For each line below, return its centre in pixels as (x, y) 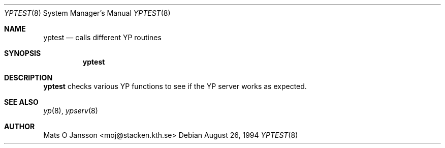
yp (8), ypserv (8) (71, 111)
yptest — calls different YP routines (102, 37)
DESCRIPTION (28, 78)
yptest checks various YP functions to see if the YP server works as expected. (175, 86)
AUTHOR (20, 126)
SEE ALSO (21, 102)
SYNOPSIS (23, 53)
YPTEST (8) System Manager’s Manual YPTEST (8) (87, 13)
